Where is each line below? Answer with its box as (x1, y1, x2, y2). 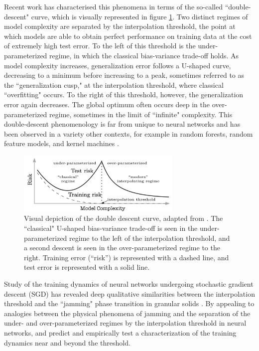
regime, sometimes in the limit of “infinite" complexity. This (49, 109, 233, 119)
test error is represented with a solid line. (24, 262, 150, 272)
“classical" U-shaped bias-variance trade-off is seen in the (24, 222, 198, 233)
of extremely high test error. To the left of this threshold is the (4, 40, 196, 51)
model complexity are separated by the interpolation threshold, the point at (4, 21, 236, 31)
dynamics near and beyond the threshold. (4, 337, 130, 348)
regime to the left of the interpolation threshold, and (69, 232, 230, 243)
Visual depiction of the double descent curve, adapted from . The (24, 213, 223, 223)
